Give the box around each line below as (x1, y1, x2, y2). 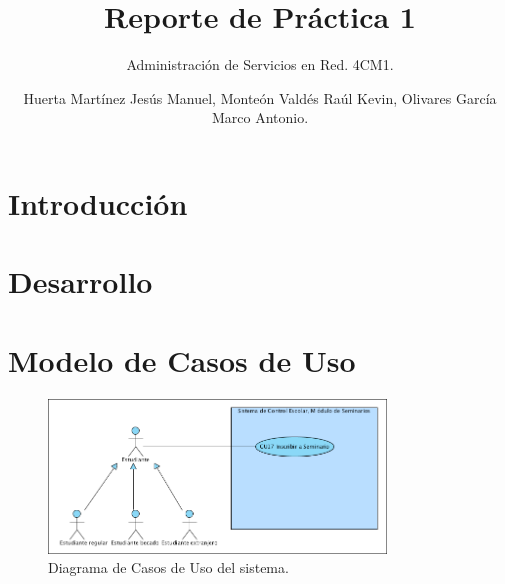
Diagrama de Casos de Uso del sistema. (48, 557, 289, 578)
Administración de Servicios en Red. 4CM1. (126, 54, 394, 75)
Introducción (8, 182, 188, 223)
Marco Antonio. (211, 107, 309, 128)
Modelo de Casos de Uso (8, 339, 356, 380)
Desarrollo (8, 261, 153, 302)
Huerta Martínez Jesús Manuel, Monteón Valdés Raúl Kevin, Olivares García (23, 87, 497, 108)
